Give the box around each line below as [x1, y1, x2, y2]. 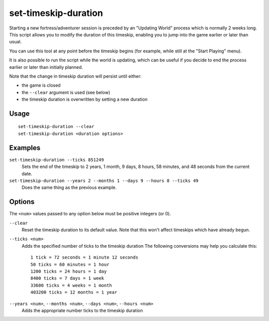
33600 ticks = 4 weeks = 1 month [30, 282, 112, 288]
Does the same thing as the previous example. [21, 184, 117, 190]
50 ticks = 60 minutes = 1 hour [30, 262, 110, 267]
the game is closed [21, 82, 61, 88]
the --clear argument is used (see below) [21, 89, 111, 95]
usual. [9, 39, 22, 45]
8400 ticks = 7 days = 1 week [30, 276, 105, 281]
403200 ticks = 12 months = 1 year [30, 290, 118, 295]
